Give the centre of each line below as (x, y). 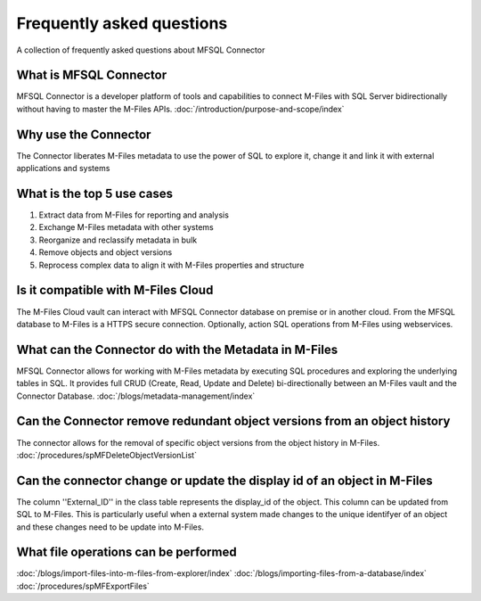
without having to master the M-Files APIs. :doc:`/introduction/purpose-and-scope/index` (180, 109)
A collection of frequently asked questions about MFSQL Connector (141, 50)
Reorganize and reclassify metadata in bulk (118, 240)
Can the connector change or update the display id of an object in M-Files (224, 480)
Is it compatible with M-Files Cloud (115, 290)
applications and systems (63, 169)
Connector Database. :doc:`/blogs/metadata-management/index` (136, 396)
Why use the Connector (84, 134)
